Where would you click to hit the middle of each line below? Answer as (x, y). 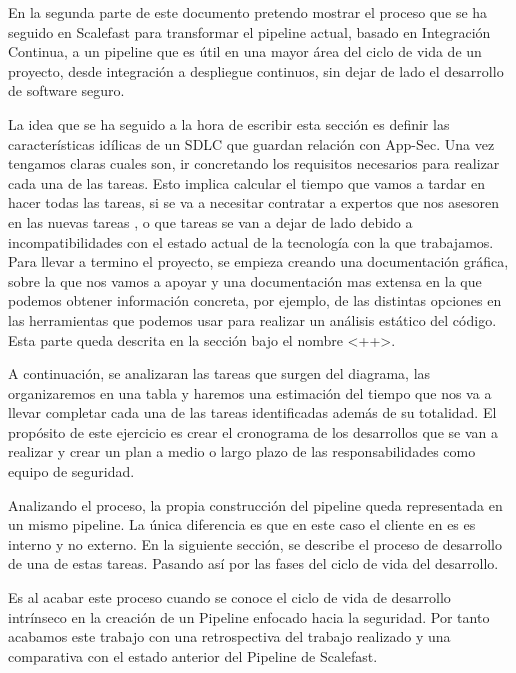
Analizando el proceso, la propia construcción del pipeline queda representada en (255, 504)
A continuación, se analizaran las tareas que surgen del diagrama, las (219, 373)
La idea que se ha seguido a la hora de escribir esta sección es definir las (229, 123)
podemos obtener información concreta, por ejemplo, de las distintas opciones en (255, 300)
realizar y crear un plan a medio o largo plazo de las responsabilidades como (242, 451)
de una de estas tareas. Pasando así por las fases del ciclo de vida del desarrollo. (253, 563)
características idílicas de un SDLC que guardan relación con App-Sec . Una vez (251, 143)
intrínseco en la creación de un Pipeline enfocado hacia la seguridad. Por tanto (249, 616)
